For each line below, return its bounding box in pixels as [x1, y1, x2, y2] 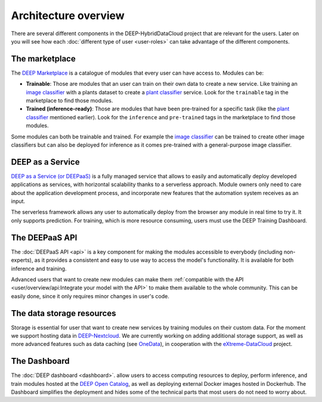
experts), [11, 256, 33, 264]
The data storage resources [11, 308, 116, 318]
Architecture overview [11, 9, 125, 22]
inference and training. [11, 265, 67, 272]
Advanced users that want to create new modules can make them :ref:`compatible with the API [11, 276, 244, 283]
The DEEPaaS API [11, 233, 78, 243]
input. [11, 197, 26, 205]
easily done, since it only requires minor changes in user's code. [11, 292, 169, 299]
